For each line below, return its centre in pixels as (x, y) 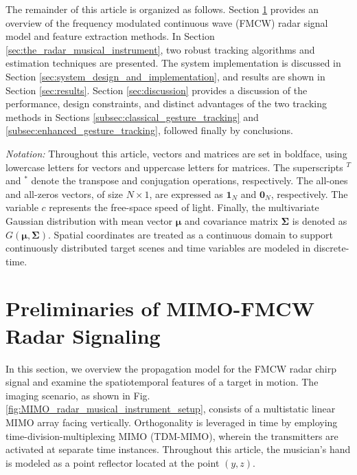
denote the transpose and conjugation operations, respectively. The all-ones (189, 180)
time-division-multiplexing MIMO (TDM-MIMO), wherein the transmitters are (172, 435)
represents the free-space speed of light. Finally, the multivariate (184, 207)
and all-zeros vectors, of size (64, 194)
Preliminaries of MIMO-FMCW (160, 308)
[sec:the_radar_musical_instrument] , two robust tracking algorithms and (160, 49)
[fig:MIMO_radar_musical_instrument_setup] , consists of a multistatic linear (171, 409)
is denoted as (320, 220)
